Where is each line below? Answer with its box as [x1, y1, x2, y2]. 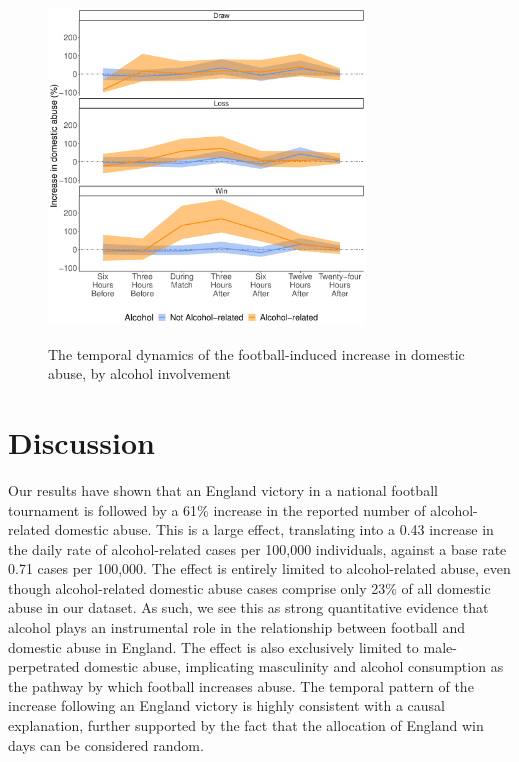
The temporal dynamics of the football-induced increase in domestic [48, 343, 465, 364]
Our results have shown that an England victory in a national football [8, 479, 438, 500]
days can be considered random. [8, 734, 204, 755]
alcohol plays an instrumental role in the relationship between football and [8, 617, 465, 638]
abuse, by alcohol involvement [48, 363, 231, 384]
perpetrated [8, 656, 80, 677]
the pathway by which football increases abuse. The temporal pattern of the [8, 675, 474, 696]
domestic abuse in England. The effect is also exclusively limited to [8, 636, 419, 657]
